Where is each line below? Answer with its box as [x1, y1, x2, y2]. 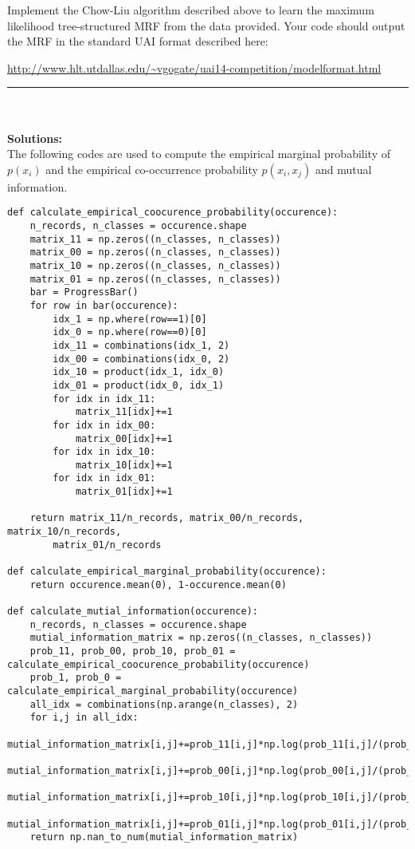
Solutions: [7, 129, 62, 146]
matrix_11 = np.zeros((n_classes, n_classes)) [29, 233, 281, 245]
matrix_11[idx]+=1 [75, 406, 173, 418]
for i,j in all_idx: [29, 712, 139, 724]
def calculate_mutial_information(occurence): [7, 606, 258, 618]
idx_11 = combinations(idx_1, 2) [53, 339, 230, 351]
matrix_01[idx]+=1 [75, 486, 173, 498]
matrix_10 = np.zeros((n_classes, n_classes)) [29, 259, 281, 271]
